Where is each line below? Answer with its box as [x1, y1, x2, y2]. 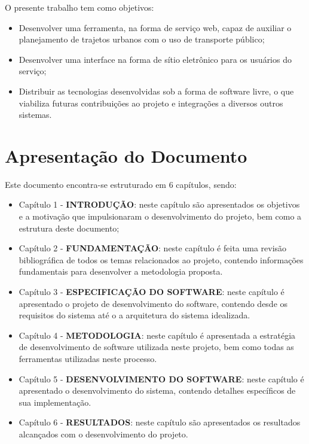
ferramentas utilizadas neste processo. [19, 352, 157, 364]
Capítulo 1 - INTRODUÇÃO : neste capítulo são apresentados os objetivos [19, 198, 300, 211]
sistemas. [19, 108, 52, 121]
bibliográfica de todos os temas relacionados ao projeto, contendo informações [19, 253, 304, 266]
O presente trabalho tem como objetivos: [5, 1, 154, 13]
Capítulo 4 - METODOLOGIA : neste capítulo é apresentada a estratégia [19, 329, 296, 341]
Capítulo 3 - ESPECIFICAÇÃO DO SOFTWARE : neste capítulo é [19, 285, 284, 298]
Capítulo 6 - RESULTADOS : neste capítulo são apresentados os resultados [19, 416, 301, 428]
